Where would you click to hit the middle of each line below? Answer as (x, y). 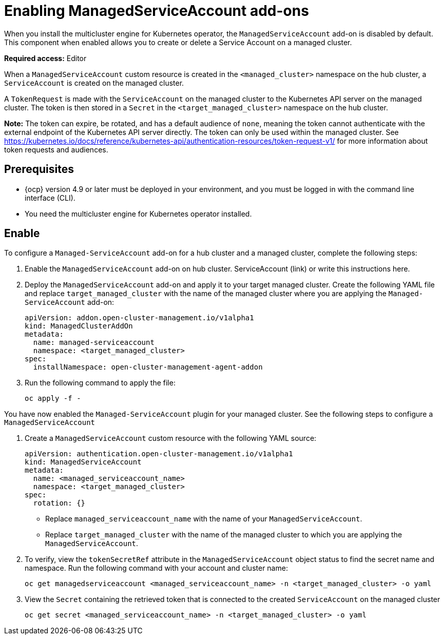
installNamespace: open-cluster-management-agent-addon (148, 367)
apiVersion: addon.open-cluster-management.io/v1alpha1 (139, 318)
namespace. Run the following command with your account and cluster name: (156, 568)
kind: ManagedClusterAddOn (79, 326)
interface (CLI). (50, 198)
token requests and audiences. (56, 149)
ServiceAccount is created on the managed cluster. (94, 83)
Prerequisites (39, 169)
